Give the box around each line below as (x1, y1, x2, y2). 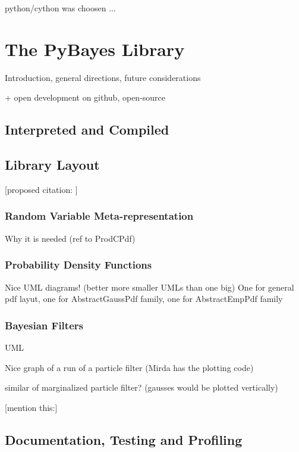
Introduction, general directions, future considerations (5, 71, 201, 83)
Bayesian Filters (5, 317, 83, 332)
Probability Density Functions (5, 257, 152, 272)
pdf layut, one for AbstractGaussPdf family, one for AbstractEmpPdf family (5, 292, 283, 305)
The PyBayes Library (5, 36, 185, 61)
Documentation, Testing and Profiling (5, 430, 243, 448)
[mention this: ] (5, 401, 58, 413)
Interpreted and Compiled (5, 120, 169, 139)
